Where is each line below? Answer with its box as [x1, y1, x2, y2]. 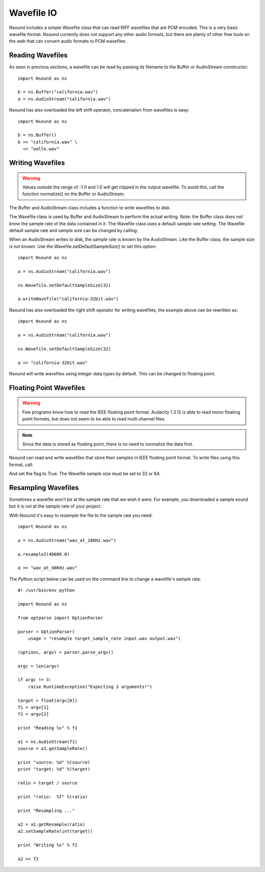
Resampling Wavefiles [9, 483, 79, 492]
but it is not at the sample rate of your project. [9, 503, 102, 509]
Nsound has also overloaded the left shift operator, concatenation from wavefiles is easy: [9, 107, 189, 113]
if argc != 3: [18, 677, 52, 683]
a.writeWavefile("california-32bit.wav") [18, 296, 119, 302]
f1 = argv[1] [18, 704, 49, 710]
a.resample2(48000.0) [18, 551, 70, 557]
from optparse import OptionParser [18, 615, 104, 621]
